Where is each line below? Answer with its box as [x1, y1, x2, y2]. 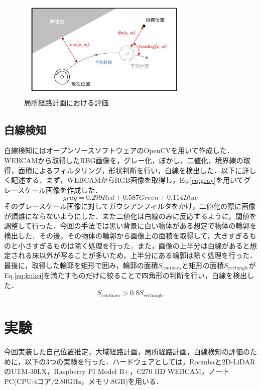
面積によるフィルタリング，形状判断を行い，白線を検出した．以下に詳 [18, 165, 249, 175]
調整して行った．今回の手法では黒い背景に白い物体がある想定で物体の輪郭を [4, 220, 257, 231]
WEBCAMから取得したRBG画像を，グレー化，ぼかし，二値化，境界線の [4, 155, 243, 165]
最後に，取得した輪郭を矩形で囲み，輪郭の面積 [4, 259, 158, 270]
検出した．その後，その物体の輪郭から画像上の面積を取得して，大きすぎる [4, 230, 249, 241]
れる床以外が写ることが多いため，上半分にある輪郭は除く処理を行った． [18, 250, 257, 261]
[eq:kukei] [14, 270, 44, 281]
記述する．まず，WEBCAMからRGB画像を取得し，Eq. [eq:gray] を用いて [11, 175, 244, 185]
